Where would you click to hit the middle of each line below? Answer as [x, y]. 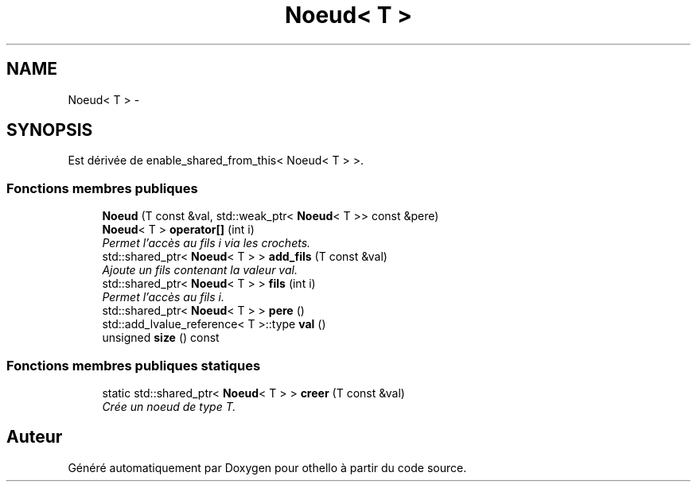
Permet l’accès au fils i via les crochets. [206, 243]
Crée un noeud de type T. [169, 406]
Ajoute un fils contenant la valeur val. [200, 270]
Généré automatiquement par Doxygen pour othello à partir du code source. [267, 467]
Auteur [35, 437]
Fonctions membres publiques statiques [134, 365]
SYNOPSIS [50, 130]
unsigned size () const [161, 338]
